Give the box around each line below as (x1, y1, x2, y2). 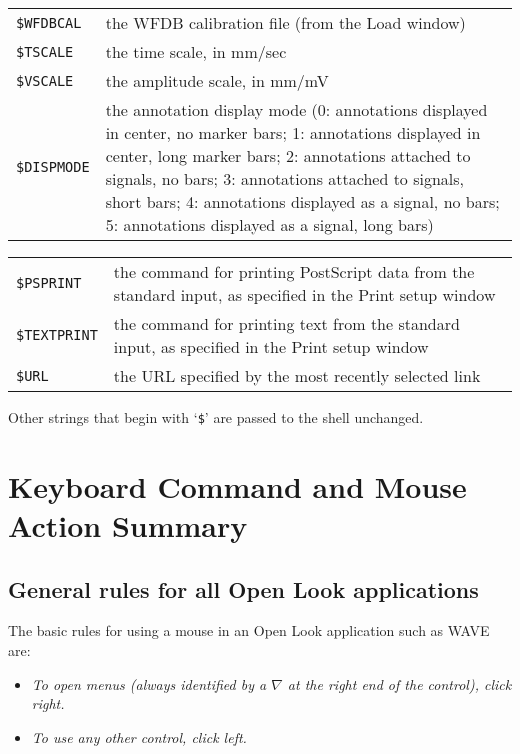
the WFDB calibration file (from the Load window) (105, 11, 466, 34)
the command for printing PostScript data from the (113, 260, 475, 283)
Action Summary (8, 505, 248, 546)
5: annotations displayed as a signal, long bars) (105, 213, 434, 236)
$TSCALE (16, 43, 74, 60)
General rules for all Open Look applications (8, 573, 479, 604)
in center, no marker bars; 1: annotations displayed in (105, 121, 481, 144)
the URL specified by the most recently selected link (113, 364, 481, 387)
